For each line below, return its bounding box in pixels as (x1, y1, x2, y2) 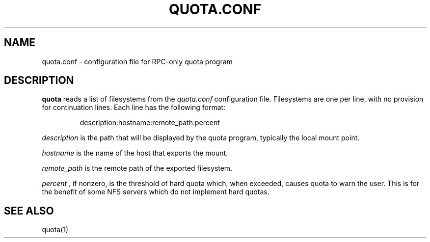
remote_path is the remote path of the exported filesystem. (42, 164, 233, 173)
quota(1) (42, 225, 69, 234)
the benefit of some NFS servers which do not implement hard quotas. (42, 188, 269, 196)
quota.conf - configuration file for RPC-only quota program (42, 57, 233, 66)
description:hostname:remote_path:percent (80, 118, 220, 127)
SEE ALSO (4, 204, 54, 217)
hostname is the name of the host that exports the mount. (42, 149, 228, 158)
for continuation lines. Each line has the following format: (42, 103, 226, 112)
